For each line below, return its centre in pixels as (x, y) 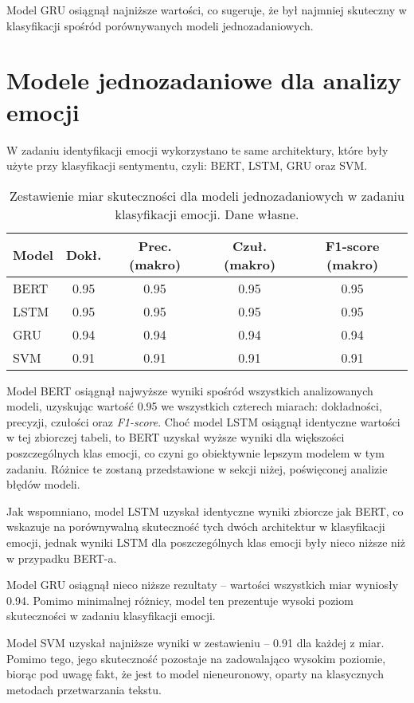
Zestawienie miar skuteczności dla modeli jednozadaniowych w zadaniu (207, 195)
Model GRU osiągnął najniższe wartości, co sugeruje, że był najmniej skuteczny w (207, 10)
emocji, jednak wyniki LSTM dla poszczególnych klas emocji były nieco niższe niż (206, 542)
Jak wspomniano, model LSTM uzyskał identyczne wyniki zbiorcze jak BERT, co (205, 511)
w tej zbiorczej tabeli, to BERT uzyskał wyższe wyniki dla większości (176, 437)
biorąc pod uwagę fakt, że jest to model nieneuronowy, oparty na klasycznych (195, 674)
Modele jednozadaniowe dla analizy (204, 80)
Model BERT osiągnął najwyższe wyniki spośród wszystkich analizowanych (190, 390)
